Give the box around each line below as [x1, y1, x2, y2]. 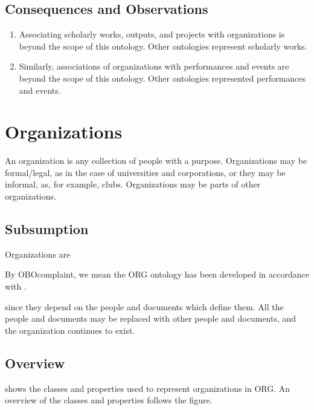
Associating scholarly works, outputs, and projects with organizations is [19, 28, 285, 41]
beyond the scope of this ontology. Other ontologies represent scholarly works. [19, 39, 307, 52]
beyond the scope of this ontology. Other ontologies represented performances [19, 71, 306, 84]
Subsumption [5, 220, 89, 238]
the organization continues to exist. [5, 324, 135, 336]
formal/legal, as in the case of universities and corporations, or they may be [5, 166, 286, 178]
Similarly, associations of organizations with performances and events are [19, 60, 289, 73]
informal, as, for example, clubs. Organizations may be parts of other [5, 178, 261, 190]
